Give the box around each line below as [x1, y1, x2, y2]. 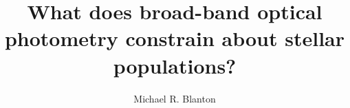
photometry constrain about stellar [4, 24, 345, 52]
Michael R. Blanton [133, 91, 216, 105]
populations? [113, 51, 237, 79]
